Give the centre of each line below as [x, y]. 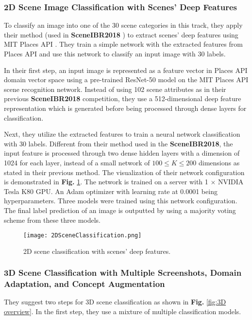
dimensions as [219, 162]
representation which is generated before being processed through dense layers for [125, 108]
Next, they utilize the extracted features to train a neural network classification [122, 134]
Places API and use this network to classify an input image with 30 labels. [115, 53]
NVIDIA [231, 182]
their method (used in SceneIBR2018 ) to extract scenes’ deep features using [121, 34]
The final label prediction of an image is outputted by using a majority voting [120, 210]
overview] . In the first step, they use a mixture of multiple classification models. [123, 311]
